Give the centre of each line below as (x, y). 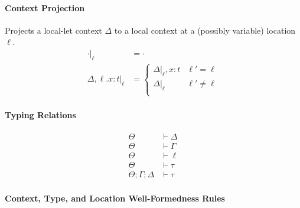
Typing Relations (40, 114)
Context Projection (45, 7)
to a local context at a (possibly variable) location (205, 30)
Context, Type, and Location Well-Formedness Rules (115, 198)
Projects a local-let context (53, 30)
